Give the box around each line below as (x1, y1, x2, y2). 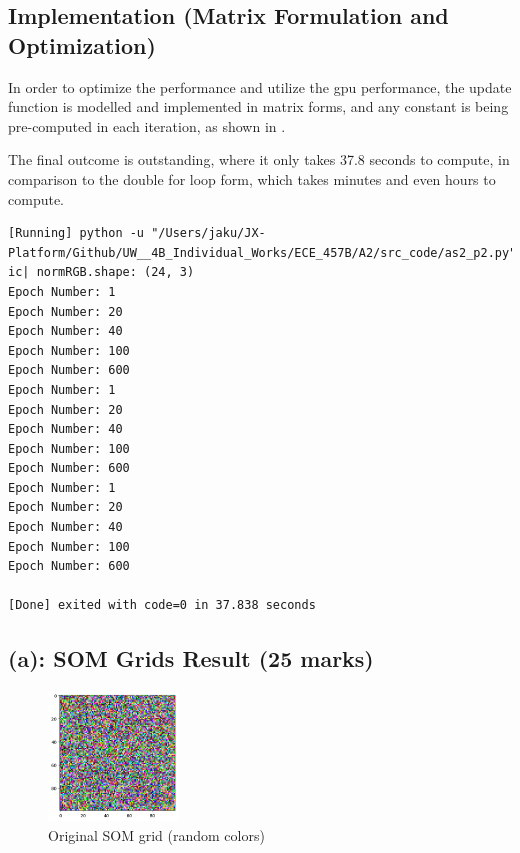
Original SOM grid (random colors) (48, 824, 265, 845)
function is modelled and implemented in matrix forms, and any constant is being (8, 96, 509, 117)
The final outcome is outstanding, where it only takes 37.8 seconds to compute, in (8, 149, 510, 170)
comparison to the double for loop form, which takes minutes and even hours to (8, 168, 496, 189)
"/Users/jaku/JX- (151, 226, 266, 241)
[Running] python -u (8, 226, 145, 241)
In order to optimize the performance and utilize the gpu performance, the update (8, 76, 512, 97)
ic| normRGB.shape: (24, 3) (8, 265, 195, 280)
